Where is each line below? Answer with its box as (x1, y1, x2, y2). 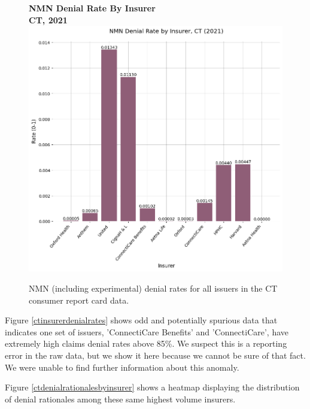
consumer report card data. (29, 293, 129, 306)
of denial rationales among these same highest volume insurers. (5, 392, 236, 405)
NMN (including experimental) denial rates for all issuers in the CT (29, 282, 278, 295)
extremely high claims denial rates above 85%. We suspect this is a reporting (5, 337, 287, 350)
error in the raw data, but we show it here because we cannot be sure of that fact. (5, 349, 306, 362)
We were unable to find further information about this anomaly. (5, 360, 239, 373)
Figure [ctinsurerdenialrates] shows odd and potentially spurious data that (5, 314, 278, 326)
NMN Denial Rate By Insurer (29, 2, 156, 14)
